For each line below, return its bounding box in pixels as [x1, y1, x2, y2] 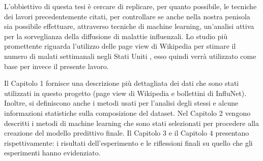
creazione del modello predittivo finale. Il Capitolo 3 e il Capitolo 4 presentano [4, 127, 249, 138]
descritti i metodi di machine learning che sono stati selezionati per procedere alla [4, 117, 259, 128]
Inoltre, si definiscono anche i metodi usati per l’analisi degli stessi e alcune [4, 98, 239, 108]
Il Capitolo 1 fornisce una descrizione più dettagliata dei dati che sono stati [4, 78, 239, 88]
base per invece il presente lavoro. [4, 60, 109, 71]
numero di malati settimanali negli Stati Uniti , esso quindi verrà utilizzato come [4, 50, 256, 61]
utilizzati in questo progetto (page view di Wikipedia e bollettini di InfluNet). [4, 87, 247, 98]
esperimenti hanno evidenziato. [4, 147, 101, 158]
